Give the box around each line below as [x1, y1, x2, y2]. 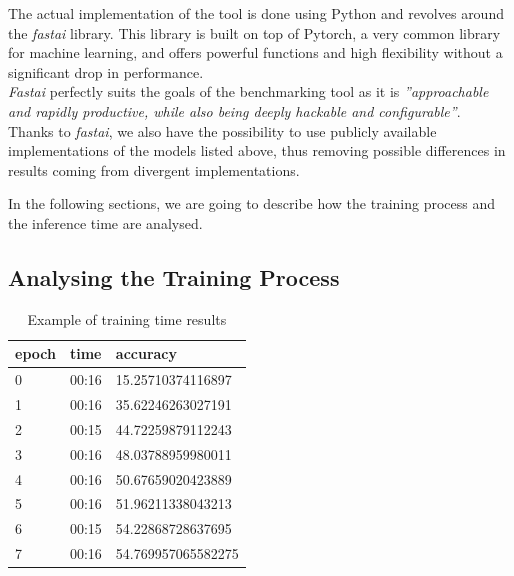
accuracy [115, 343, 178, 364]
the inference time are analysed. [8, 212, 203, 233]
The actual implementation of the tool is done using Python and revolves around [8, 3, 504, 23]
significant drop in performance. [8, 61, 204, 82]
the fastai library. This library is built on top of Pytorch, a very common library [8, 22, 501, 43]
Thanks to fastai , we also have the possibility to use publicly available [8, 120, 437, 141]
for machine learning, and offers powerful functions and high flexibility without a [8, 42, 503, 63]
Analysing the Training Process [8, 261, 340, 292]
